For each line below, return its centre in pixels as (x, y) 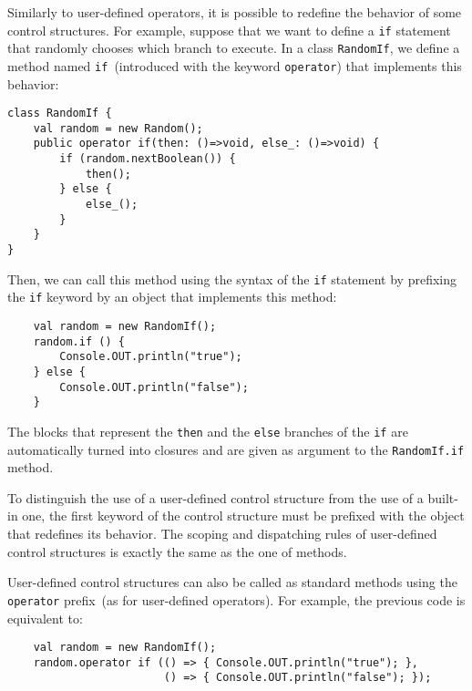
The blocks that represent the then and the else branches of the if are (208, 431)
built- (443, 497)
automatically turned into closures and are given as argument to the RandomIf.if (236, 449)
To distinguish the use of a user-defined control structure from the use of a (215, 497)
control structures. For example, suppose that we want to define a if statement (229, 30)
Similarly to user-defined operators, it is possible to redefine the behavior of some (235, 12)
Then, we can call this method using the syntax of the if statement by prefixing (232, 278)
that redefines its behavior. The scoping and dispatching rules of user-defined (222, 534)
